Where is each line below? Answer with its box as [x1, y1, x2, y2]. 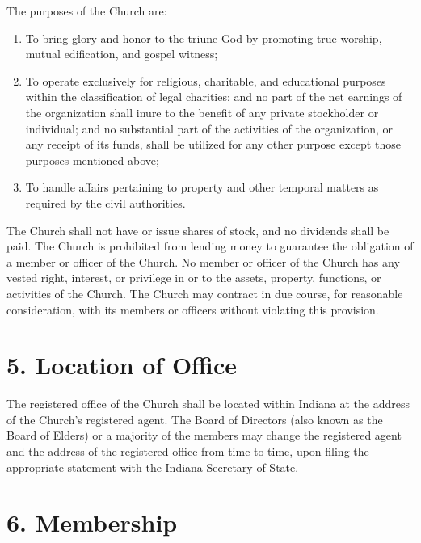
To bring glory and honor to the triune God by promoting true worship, [25, 29, 382, 46]
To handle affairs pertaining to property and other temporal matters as [25, 179, 379, 196]
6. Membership [6, 506, 178, 539]
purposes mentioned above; [25, 151, 159, 168]
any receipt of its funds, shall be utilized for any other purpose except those [25, 136, 401, 153]
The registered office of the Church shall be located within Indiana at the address [6, 395, 410, 412]
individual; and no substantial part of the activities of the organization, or [25, 120, 394, 137]
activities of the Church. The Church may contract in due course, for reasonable [6, 284, 403, 301]
